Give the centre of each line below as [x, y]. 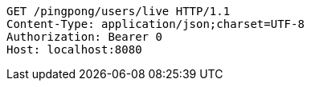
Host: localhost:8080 [74, 49]
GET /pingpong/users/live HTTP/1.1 [119, 11]
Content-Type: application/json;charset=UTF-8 [155, 24]
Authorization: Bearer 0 [84, 37]
